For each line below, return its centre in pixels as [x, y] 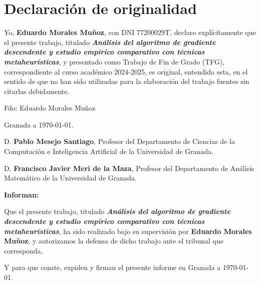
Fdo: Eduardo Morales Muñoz [50, 108]
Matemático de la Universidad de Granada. [70, 178]
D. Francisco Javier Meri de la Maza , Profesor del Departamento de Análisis [129, 168]
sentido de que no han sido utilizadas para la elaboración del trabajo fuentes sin [127, 81]
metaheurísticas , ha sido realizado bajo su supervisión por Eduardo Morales [128, 231]
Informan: [22, 194]
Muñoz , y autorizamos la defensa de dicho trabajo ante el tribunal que [114, 241]
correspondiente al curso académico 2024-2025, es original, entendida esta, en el [126, 71]
